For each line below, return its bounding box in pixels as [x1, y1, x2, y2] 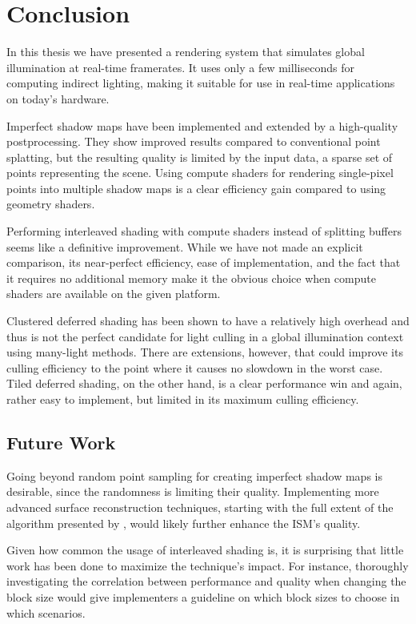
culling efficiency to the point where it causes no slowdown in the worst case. [6, 359, 383, 376]
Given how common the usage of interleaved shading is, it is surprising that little [6, 541, 404, 558]
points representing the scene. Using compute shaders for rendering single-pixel [6, 164, 394, 181]
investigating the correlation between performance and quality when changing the [6, 573, 406, 590]
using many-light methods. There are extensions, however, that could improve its [6, 344, 403, 360]
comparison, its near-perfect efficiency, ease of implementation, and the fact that [6, 254, 401, 271]
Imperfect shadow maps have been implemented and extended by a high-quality [6, 117, 398, 134]
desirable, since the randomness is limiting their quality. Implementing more [6, 483, 379, 500]
